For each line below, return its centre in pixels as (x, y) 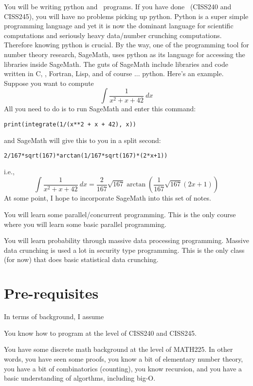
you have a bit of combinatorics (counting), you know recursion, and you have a (123, 368)
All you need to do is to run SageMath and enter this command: (100, 109)
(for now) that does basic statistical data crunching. (81, 259)
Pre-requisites (51, 293)
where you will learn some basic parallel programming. (85, 224)
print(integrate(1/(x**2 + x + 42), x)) (70, 124)
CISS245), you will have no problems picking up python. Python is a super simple (126, 16)
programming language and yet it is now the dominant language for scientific (119, 26)
